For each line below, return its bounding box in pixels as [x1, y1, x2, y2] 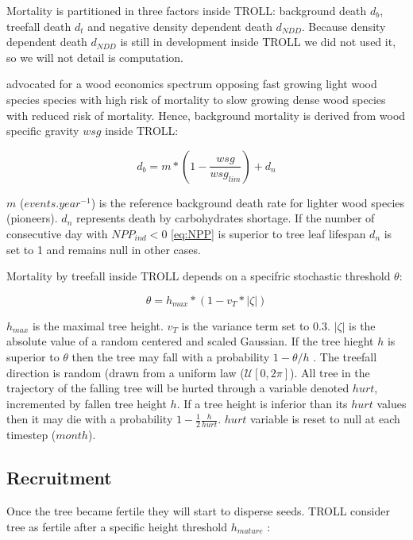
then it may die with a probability [6, 411, 173, 427]
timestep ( [6, 426, 56, 443]
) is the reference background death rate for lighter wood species [91, 194, 405, 210]
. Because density [301, 17, 386, 34]
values [376, 395, 407, 411]
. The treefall [313, 348, 377, 364]
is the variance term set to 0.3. [181, 317, 330, 334]
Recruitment [6, 465, 112, 490]
